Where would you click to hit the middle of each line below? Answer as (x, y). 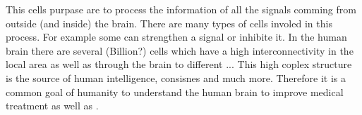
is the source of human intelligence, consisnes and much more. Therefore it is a (176, 77)
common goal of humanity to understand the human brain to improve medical (175, 92)
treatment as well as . (52, 106)
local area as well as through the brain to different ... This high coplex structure (179, 64)
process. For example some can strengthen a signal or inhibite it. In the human (176, 37)
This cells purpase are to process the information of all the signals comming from (181, 9)
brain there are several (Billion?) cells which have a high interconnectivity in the (180, 50)
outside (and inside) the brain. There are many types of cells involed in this (169, 23)
